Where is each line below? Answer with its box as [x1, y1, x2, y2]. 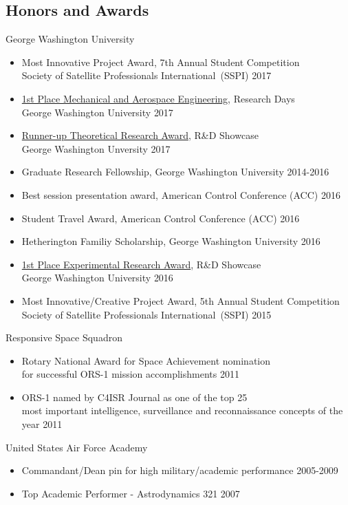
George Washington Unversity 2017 [21, 141, 171, 155]
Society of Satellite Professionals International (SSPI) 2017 [21, 68, 272, 83]
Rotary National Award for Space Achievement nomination [21, 353, 271, 367]
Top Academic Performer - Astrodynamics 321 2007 [21, 486, 240, 500]
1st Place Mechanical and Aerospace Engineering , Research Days [21, 91, 295, 105]
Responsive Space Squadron [6, 330, 122, 345]
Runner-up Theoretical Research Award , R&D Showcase [21, 128, 259, 142]
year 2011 [21, 417, 63, 431]
